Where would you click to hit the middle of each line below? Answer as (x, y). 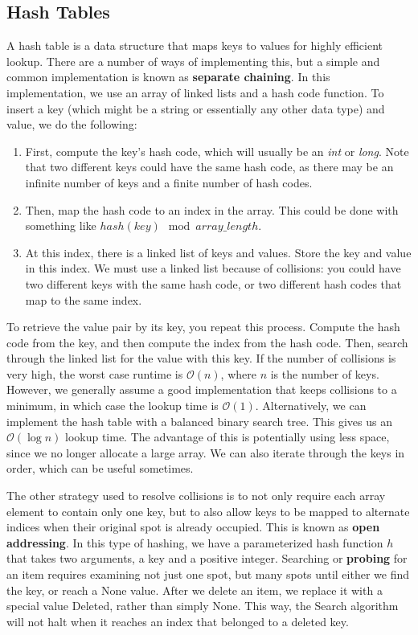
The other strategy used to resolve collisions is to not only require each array (196, 496)
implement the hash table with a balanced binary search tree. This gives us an (199, 421)
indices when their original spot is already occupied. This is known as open (193, 527)
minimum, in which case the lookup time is (113, 406)
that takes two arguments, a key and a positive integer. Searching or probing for (207, 558)
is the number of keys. (325, 373)
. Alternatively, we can (311, 406)
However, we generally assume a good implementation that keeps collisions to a (202, 389)
